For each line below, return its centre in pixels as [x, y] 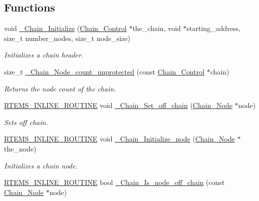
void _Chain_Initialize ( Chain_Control [65, 28]
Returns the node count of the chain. [60, 88]
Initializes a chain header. [44, 55]
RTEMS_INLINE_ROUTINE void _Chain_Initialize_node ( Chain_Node [119, 139]
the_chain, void [157, 28]
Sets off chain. [26, 122]
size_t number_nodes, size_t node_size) [67, 38]
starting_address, [213, 28]
